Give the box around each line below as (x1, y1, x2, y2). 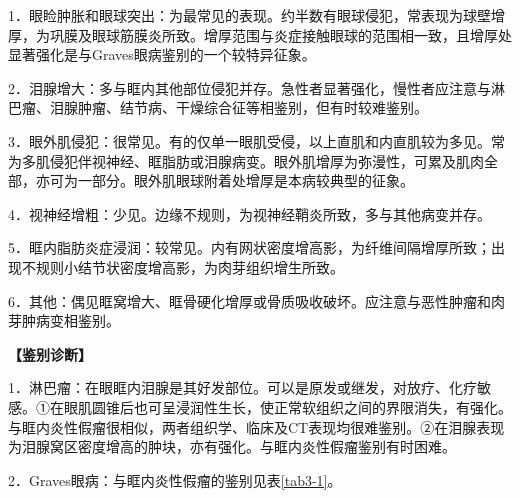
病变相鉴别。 (35, 310, 120, 331)
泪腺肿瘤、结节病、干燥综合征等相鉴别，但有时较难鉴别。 (49, 97, 428, 118)
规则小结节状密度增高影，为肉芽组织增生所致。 (35, 256, 344, 277)
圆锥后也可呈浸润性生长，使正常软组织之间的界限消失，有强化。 (91, 396, 512, 417)
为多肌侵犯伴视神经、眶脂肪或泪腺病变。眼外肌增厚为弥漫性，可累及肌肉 (8, 150, 484, 171)
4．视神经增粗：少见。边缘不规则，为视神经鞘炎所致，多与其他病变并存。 (8, 203, 491, 224)
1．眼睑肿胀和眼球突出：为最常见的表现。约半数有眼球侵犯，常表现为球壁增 (8, 5, 505, 25)
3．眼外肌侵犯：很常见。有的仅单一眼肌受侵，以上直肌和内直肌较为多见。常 (8, 130, 505, 151)
